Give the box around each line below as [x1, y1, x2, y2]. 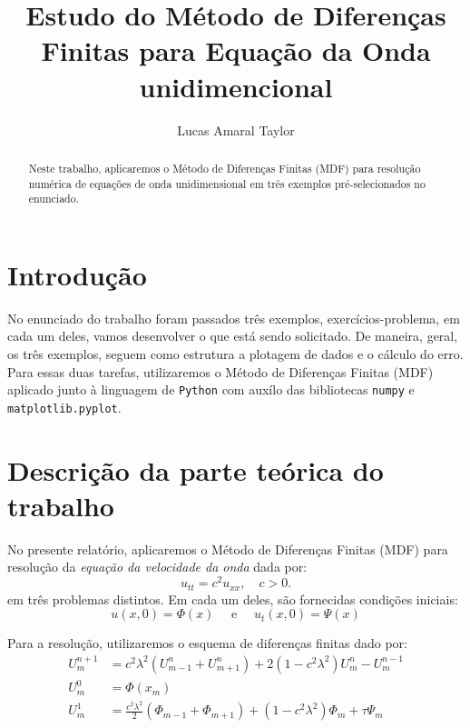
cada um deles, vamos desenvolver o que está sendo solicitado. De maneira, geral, [7, 326, 458, 345]
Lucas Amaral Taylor [177, 120, 295, 139]
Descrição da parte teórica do [7, 451, 384, 488]
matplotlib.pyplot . [7, 397, 122, 416]
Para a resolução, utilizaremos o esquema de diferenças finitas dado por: [7, 633, 407, 653]
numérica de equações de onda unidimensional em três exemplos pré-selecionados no [28, 175, 426, 191]
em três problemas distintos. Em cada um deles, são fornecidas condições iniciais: [7, 589, 458, 608]
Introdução [7, 255, 147, 293]
